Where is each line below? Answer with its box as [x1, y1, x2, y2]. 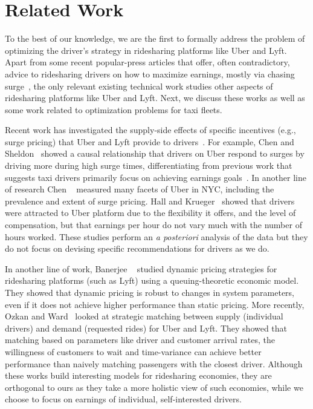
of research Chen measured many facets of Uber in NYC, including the [5, 183, 274, 195]
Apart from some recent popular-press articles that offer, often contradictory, [5, 56, 290, 68]
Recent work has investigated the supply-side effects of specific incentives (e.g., [5, 123, 296, 136]
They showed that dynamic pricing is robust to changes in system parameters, [5, 286, 294, 298]
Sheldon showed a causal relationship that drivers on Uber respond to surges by [5, 147, 305, 160]
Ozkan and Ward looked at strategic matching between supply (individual [5, 310, 283, 322]
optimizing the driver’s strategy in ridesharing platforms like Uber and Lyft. [5, 44, 287, 56]
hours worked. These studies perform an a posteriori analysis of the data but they [5, 230, 308, 243]
